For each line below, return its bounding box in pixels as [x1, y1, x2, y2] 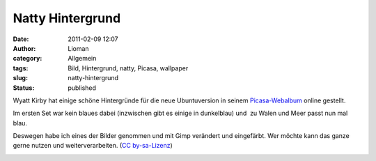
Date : [13, 35, 29, 43]
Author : [13, 44, 36, 52]
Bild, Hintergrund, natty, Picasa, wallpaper [68, 63, 189, 72]
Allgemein [68, 54, 97, 63]
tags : [13, 63, 29, 72]
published [68, 84, 97, 92]
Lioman [68, 44, 90, 52]
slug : [13, 74, 28, 82]
